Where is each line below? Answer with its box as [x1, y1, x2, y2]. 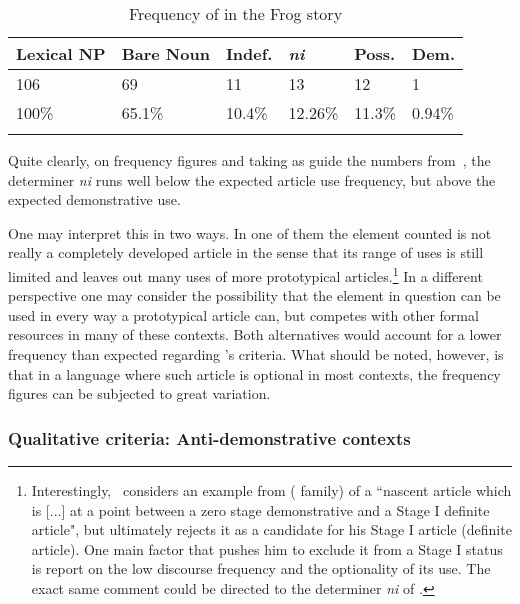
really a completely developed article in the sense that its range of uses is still [8, 242, 484, 263]
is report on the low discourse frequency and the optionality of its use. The [31, 558, 491, 579]
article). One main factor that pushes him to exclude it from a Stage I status [31, 538, 503, 559]
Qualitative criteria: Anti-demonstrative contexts [8, 425, 411, 450]
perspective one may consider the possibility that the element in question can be [8, 285, 501, 306]
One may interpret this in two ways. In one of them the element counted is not [8, 222, 492, 243]
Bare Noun [121, 42, 210, 65]
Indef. [225, 42, 273, 65]
